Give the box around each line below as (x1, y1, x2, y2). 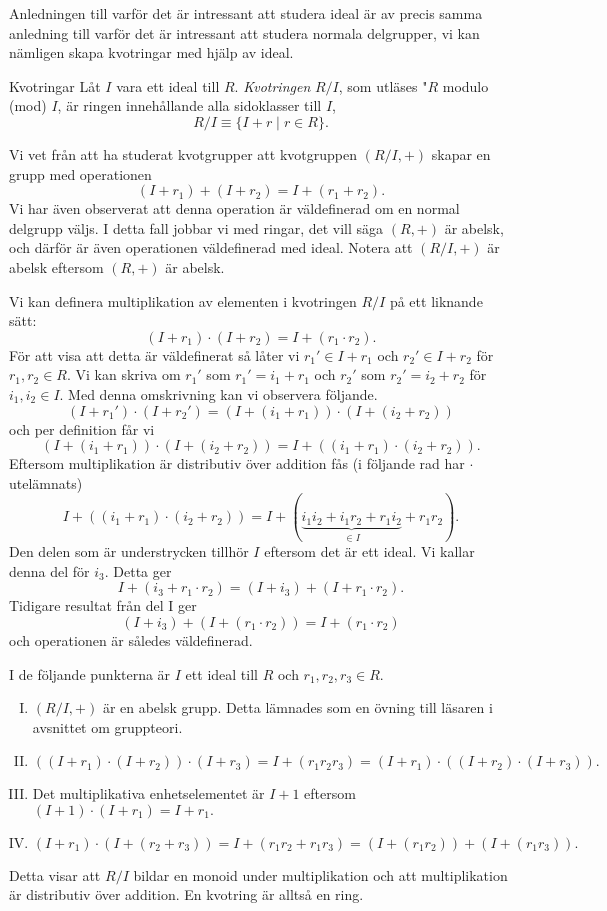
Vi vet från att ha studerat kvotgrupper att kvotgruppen (9, 143, 357, 164)
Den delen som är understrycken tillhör (9, 541, 249, 562)
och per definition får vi (9, 418, 155, 439)
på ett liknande (389, 290, 483, 311)
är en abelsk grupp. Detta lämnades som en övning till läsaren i (102, 697, 493, 718)
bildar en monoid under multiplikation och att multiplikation (133, 864, 508, 885)
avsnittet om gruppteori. (32, 716, 183, 737)
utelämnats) (9, 472, 83, 493)
